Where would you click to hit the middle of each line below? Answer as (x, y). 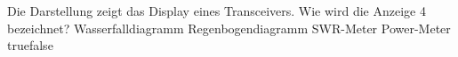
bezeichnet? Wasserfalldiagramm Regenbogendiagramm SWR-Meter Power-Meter (229, 28)
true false (30, 45)
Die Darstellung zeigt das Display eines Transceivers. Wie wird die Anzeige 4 (217, 11)
